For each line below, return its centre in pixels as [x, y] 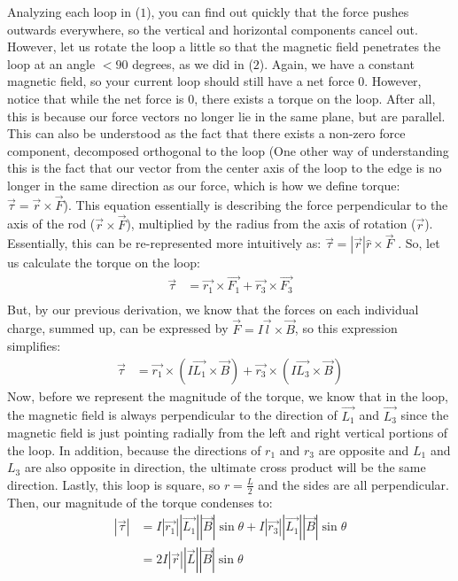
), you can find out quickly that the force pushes [278, 12]
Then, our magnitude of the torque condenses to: [140, 502]
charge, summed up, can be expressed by [118, 328]
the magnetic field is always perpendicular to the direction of [172, 415]
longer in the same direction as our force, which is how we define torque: [204, 185]
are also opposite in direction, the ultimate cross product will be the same [225, 467]
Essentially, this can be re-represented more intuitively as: [164, 243]
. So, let [419, 243]
